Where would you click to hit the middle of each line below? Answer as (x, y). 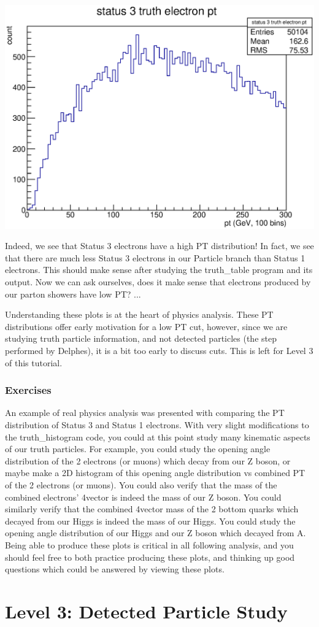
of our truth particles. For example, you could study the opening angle (138, 449)
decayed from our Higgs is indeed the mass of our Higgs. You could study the (150, 521)
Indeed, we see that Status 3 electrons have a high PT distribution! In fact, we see (159, 246)
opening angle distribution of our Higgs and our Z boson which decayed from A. (156, 533)
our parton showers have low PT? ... (73, 294)
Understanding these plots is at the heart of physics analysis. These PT (139, 314)
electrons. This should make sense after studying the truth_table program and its (159, 270)
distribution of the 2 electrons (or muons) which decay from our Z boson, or (148, 460)
